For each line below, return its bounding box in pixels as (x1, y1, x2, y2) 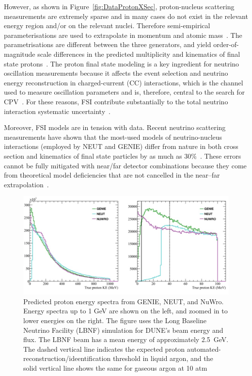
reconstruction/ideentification (23, 353, 111, 363)
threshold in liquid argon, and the (112, 353, 213, 363)
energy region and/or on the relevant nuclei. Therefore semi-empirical (4, 20, 210, 31)
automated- (187, 343, 221, 354)
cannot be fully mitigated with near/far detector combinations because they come (4, 160, 247, 170)
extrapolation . (4, 179, 49, 189)
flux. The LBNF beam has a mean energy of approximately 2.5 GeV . (23, 334, 229, 344)
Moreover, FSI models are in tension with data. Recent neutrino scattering (4, 122, 226, 132)
